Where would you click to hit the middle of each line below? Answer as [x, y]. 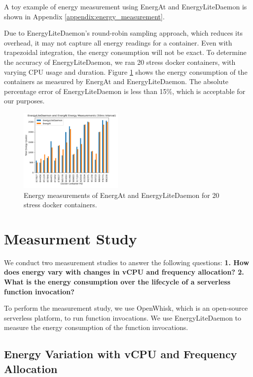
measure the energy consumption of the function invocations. [96, 327]
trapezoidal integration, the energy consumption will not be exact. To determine [125, 52]
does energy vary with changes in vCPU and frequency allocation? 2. [124, 272]
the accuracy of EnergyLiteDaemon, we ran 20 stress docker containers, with [120, 62]
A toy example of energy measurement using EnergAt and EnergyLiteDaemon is [126, 6]
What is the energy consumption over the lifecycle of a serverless [117, 282]
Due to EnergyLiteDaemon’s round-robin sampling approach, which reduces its [123, 33]
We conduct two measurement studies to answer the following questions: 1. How [127, 262]
